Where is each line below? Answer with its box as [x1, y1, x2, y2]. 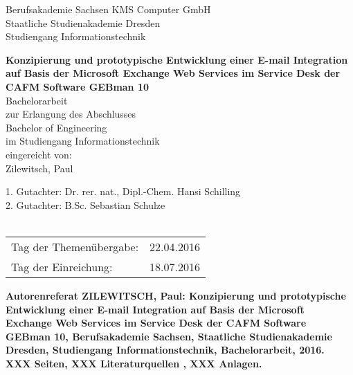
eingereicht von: [6, 147, 72, 161]
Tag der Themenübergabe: [11, 238, 139, 255]
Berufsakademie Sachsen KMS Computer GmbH [6, 2, 211, 16]
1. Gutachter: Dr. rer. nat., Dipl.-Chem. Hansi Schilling [6, 184, 241, 199]
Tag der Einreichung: [11, 258, 113, 275]
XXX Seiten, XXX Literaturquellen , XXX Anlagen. [6, 356, 262, 370]
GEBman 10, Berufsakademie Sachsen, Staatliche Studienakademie [6, 329, 332, 343]
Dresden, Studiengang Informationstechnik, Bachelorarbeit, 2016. [6, 342, 325, 357]
